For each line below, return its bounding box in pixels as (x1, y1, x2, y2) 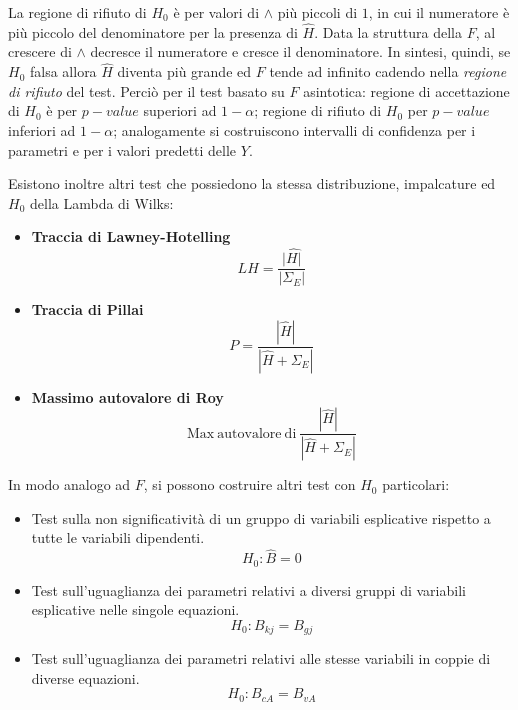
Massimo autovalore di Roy (31, 386, 224, 407)
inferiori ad (8, 120, 76, 140)
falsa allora (29, 61, 97, 82)
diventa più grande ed (117, 61, 252, 82)
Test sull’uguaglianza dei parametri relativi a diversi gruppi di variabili (31, 579, 466, 600)
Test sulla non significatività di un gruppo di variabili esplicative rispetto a (31, 507, 491, 528)
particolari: (382, 474, 450, 495)
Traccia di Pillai (31, 299, 144, 320)
